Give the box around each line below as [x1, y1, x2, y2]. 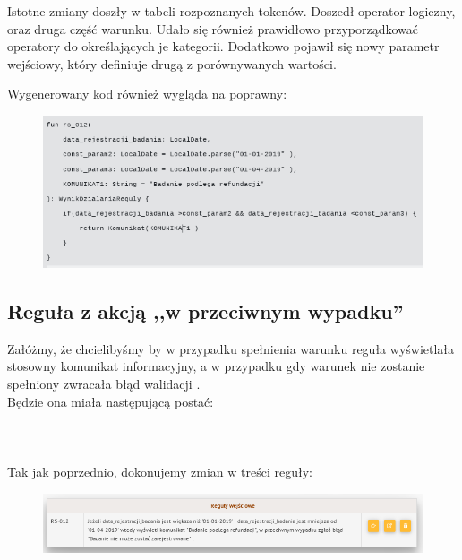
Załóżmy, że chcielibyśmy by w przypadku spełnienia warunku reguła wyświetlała [7, 339, 455, 358]
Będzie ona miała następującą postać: [7, 392, 214, 410]
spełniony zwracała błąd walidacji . [7, 374, 201, 392]
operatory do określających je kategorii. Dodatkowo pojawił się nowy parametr [7, 37, 440, 56]
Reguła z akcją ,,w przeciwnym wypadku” [7, 297, 404, 324]
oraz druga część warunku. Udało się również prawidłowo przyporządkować [7, 19, 418, 38]
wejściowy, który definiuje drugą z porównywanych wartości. [7, 54, 337, 73]
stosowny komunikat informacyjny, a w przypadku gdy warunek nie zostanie [7, 357, 425, 375]
